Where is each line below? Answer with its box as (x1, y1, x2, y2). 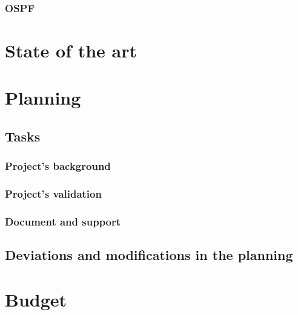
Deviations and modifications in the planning (5, 245, 293, 264)
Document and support (5, 213, 121, 229)
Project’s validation (5, 186, 102, 201)
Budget (5, 287, 67, 311)
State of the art (5, 38, 137, 63)
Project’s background (5, 158, 111, 174)
